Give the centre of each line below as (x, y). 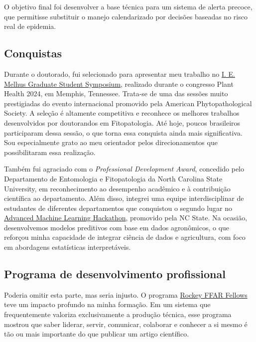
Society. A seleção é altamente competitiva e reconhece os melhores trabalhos (122, 113)
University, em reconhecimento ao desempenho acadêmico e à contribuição (117, 188)
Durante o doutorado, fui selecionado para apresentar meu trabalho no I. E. (120, 74)
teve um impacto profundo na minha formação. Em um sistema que (107, 304)
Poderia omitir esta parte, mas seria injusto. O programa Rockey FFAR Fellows (126, 294)
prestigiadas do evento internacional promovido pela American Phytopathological (128, 103)
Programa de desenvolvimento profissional (115, 274)
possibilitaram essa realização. (50, 152)
